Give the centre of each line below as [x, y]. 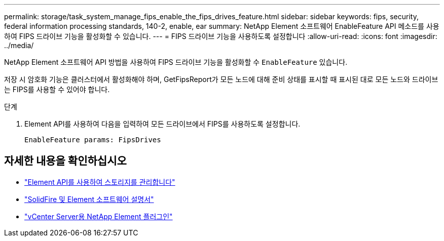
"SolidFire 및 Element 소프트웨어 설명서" [89, 199]
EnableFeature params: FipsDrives [93, 140]
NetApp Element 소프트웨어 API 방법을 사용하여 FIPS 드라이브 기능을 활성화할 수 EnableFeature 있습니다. [176, 62]
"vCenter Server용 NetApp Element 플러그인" [99, 216]
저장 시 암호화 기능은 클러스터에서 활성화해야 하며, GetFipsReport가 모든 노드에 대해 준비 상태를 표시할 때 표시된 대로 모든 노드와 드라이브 [221, 79]
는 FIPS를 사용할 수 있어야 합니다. [57, 89]
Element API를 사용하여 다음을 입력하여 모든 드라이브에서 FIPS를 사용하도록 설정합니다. [162, 124]
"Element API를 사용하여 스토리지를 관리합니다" [100, 182]
